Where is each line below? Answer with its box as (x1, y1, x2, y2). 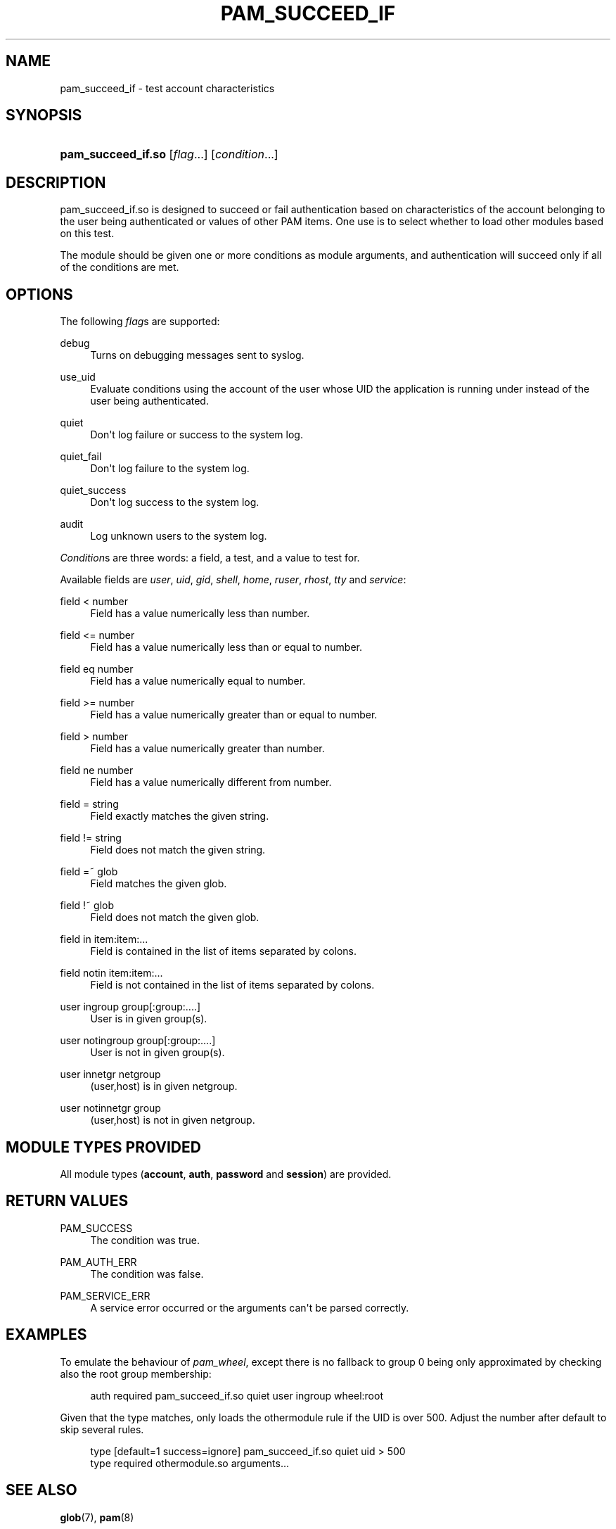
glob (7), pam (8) (60, 1511, 134, 1523)
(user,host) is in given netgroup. (90, 1080, 238, 1093)
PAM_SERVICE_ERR (60, 1289, 150, 1302)
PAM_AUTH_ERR (60, 1255, 137, 1268)
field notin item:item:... (60, 967, 163, 979)
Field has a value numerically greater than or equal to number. (90, 709, 378, 721)
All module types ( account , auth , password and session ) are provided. (60, 1167, 392, 1180)
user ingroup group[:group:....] (60, 1001, 201, 1013)
